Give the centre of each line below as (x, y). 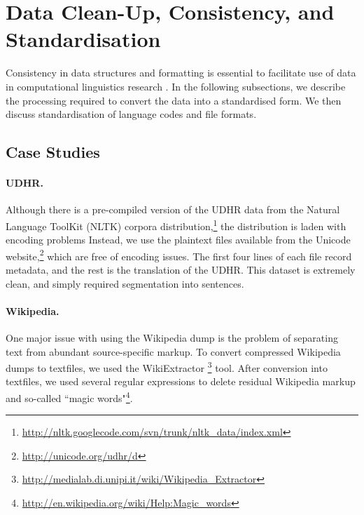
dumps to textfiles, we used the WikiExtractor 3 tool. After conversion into (167, 367)
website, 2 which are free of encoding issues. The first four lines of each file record (179, 255)
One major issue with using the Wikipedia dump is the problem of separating (172, 337)
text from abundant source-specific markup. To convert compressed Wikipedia (173, 351)
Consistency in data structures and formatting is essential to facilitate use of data (181, 73)
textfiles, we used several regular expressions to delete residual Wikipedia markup (181, 381)
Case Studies (53, 152)
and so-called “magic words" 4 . (69, 396)
